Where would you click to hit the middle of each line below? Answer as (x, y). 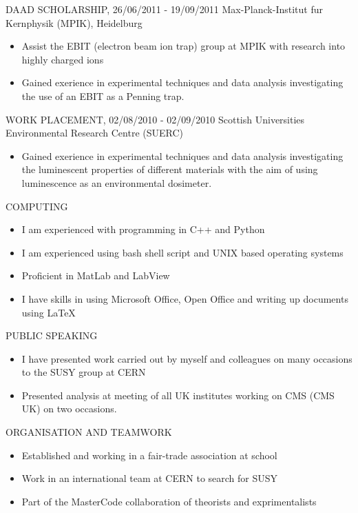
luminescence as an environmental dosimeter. (117, 182)
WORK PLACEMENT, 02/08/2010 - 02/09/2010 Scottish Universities (155, 119)
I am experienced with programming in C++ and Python (143, 229)
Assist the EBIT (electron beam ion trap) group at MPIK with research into (183, 46)
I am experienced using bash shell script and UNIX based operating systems (182, 252)
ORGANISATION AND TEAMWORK (89, 432)
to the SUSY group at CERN (84, 372)
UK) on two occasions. (69, 409)
